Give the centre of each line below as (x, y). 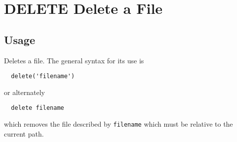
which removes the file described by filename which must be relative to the (118, 124)
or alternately (24, 92)
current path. (24, 133)
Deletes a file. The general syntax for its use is (74, 60)
